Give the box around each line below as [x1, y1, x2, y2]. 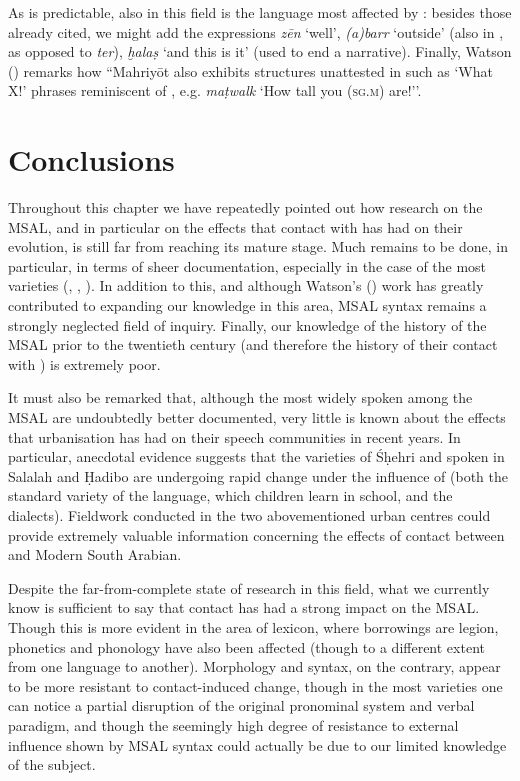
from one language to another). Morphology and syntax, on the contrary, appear [8, 656, 501, 677]
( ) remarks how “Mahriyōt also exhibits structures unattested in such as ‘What [8, 60, 493, 81]
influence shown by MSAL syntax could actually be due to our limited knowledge [8, 734, 507, 755]
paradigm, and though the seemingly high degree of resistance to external [8, 714, 459, 735]
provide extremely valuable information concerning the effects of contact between [8, 524, 505, 545]
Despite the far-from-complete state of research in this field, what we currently [8, 577, 490, 598]
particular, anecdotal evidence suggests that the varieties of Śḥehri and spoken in [8, 446, 505, 467]
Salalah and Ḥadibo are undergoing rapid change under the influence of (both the [8, 465, 508, 486]
